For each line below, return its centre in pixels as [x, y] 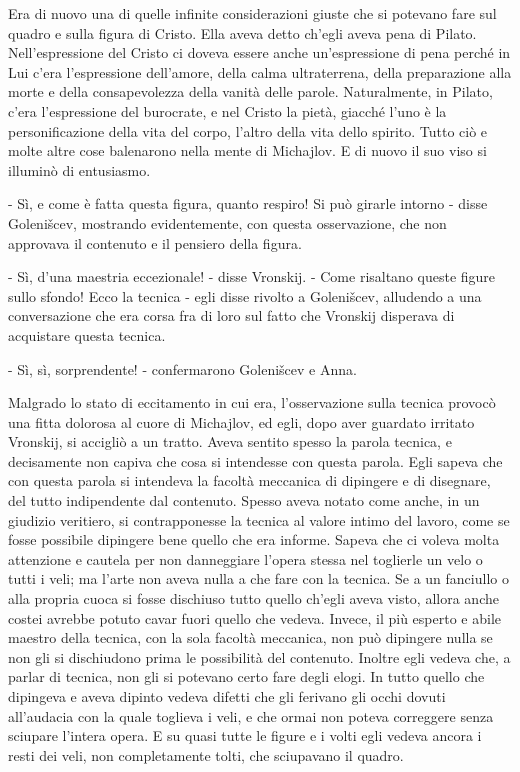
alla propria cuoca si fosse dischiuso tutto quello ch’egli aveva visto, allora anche [253, 598]
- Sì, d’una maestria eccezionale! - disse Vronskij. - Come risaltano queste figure [252, 276]
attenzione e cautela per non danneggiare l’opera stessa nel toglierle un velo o [245, 558]
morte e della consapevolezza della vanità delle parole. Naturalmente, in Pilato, [250, 91]
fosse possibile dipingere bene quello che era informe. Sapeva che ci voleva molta [254, 539]
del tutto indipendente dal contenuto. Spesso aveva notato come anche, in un [244, 500]
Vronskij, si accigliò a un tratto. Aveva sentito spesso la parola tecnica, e [230, 441]
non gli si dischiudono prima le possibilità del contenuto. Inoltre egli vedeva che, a [259, 656]
